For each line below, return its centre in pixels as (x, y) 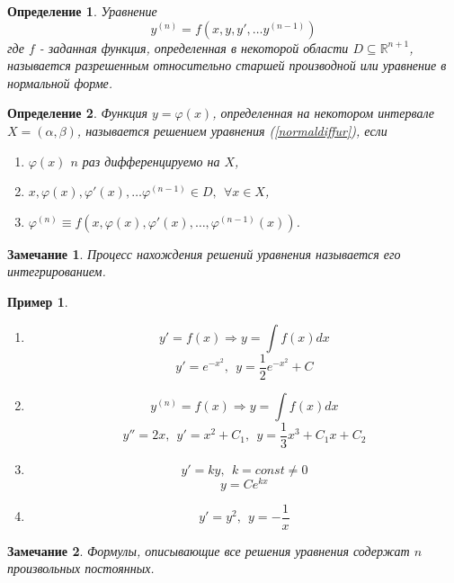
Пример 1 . (38, 301)
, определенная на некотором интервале (324, 113)
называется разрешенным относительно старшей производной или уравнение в (227, 65)
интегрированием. (57, 271)
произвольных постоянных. (81, 568)
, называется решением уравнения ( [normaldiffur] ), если (232, 130)
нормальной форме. (60, 82)
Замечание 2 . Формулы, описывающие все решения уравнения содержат (209, 550)
